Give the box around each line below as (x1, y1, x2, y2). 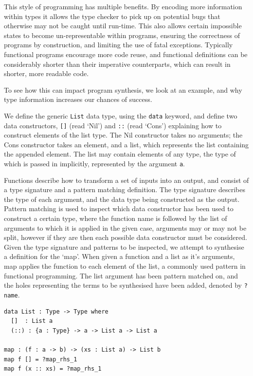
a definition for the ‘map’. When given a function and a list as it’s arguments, (4, 251, 235, 261)
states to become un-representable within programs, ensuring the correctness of (4, 30, 240, 40)
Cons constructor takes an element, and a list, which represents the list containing (4, 139, 249, 149)
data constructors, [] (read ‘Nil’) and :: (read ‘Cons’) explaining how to (4, 120, 222, 130)
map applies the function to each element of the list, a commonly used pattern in (4, 261, 246, 271)
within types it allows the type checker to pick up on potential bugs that (4, 11, 220, 21)
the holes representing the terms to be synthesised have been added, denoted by (4, 280, 242, 290)
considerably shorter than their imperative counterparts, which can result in (4, 59, 231, 69)
